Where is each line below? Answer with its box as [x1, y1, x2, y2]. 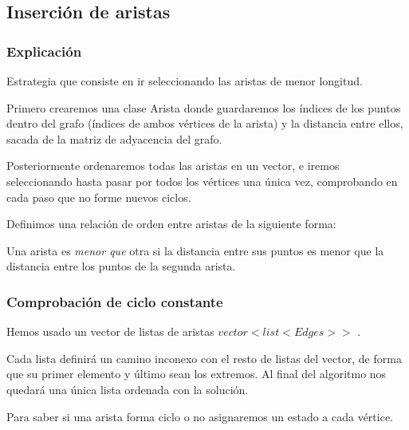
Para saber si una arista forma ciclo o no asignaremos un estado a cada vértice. [6, 408, 394, 424]
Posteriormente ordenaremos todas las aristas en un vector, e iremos [6, 157, 340, 174]
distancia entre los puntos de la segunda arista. [6, 258, 236, 274]
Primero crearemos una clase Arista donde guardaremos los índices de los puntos [6, 99, 401, 116]
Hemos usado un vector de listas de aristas [6, 323, 214, 340]
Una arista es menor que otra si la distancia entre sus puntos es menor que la [6, 242, 384, 258]
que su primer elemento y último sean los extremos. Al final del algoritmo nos [6, 365, 387, 382]
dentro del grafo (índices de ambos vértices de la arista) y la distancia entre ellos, [6, 115, 403, 132]
